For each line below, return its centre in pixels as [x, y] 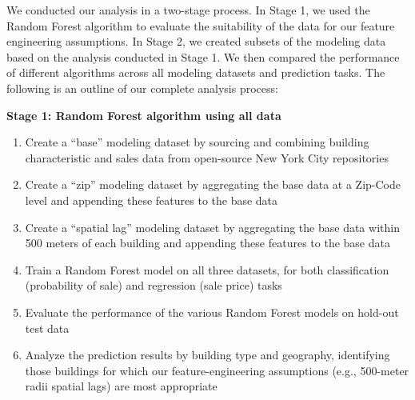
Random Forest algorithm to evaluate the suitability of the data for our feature [201, 25]
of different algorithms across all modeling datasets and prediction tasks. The [196, 72]
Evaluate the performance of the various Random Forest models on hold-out [212, 312]
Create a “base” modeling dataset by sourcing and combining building [197, 142]
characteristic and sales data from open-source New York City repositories [207, 157]
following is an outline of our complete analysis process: [142, 88]
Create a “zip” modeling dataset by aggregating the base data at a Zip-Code [213, 184]
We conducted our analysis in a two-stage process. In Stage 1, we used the [188, 10]
